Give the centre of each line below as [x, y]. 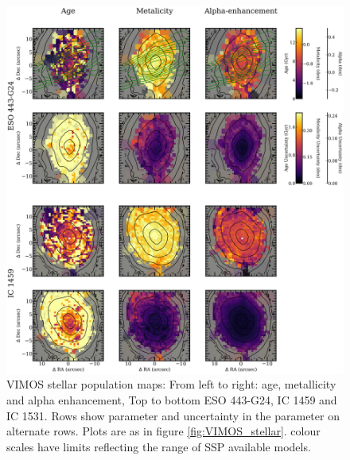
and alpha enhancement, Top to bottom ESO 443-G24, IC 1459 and [172, 400]
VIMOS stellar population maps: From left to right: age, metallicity [171, 384]
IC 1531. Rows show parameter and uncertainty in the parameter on [173, 415]
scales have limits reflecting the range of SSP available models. [159, 446]
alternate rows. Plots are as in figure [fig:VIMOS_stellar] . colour [163, 431]
